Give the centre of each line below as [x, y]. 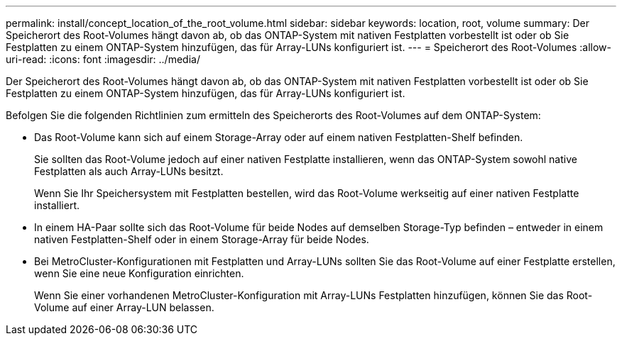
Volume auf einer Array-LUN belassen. [124, 307]
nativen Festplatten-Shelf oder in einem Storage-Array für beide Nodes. [202, 239]
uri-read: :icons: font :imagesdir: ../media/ [103, 59]
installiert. [57, 205]
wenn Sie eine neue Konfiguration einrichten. [139, 273]
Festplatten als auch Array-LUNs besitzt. [129, 171]
